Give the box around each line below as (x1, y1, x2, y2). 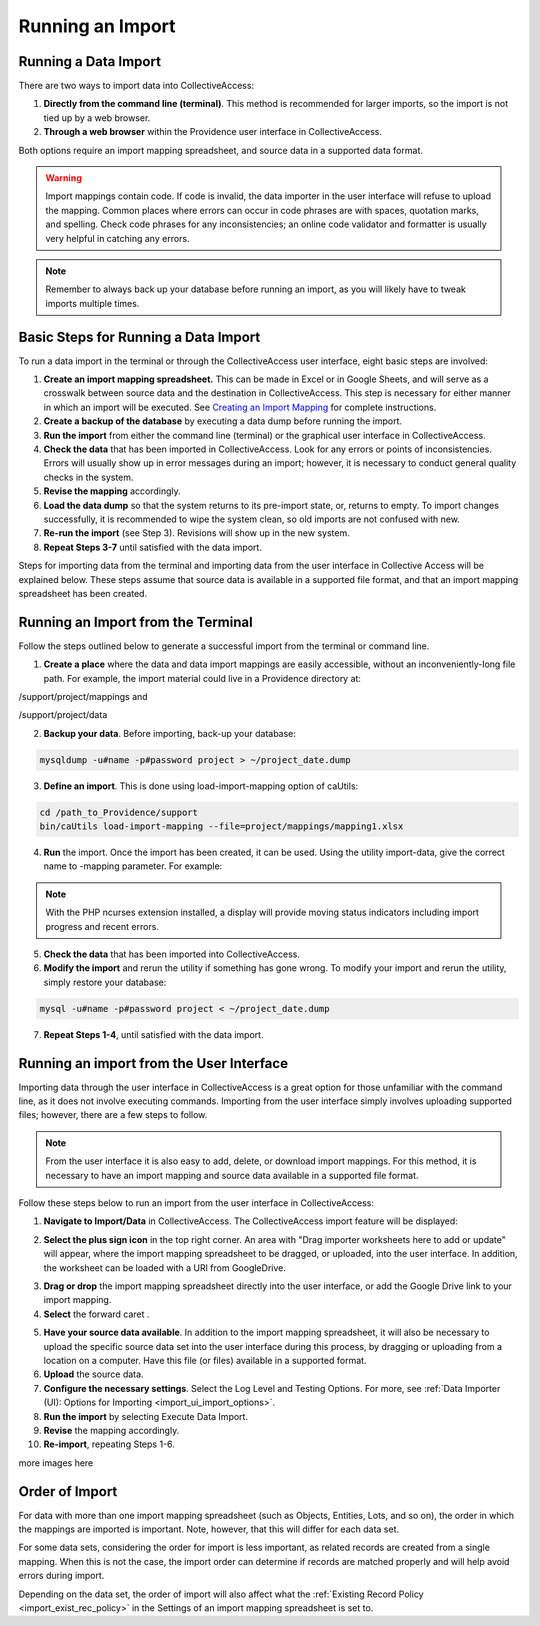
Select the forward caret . (43, 1308, 150, 1320)
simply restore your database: (43, 976, 167, 988)
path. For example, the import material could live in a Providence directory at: (43, 672, 362, 684)
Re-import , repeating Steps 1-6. (43, 1438, 175, 1450)
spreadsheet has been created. (18, 587, 148, 599)
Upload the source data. (43, 1368, 144, 1380)
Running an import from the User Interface (18, 1055, 289, 1072)
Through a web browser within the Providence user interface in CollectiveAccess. (43, 126, 383, 138)
